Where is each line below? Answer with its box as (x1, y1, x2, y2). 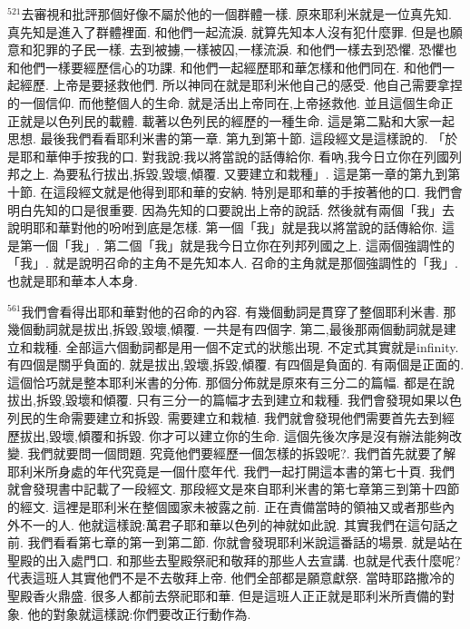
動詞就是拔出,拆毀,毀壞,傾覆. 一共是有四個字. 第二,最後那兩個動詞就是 (32, 319, 444, 339)
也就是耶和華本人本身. (7, 270, 138, 290)
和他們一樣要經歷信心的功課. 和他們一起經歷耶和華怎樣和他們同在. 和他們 (7, 57, 443, 76)
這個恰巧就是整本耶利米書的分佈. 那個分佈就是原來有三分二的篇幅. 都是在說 (7, 372, 455, 391)
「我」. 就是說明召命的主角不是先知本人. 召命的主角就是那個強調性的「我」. (7, 253, 458, 272)
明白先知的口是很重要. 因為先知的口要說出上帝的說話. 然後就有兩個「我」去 (7, 200, 455, 219)
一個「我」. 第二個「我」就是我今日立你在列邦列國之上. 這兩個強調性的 (32, 235, 455, 254)
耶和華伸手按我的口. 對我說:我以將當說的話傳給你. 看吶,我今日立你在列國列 (19, 146, 462, 165)
